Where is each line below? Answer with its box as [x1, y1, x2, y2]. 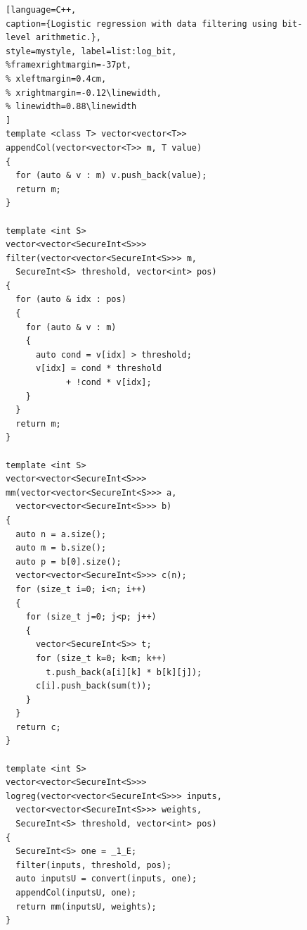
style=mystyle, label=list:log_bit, [6, 46, 177, 56]
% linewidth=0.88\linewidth [6, 101, 137, 112]
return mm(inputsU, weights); [15, 901, 157, 912]
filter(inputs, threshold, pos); [15, 860, 172, 870]
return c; [15, 722, 61, 732]
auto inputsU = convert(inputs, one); [15, 874, 197, 884]
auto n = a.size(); [15, 529, 107, 539]
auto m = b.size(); [15, 543, 107, 553]
